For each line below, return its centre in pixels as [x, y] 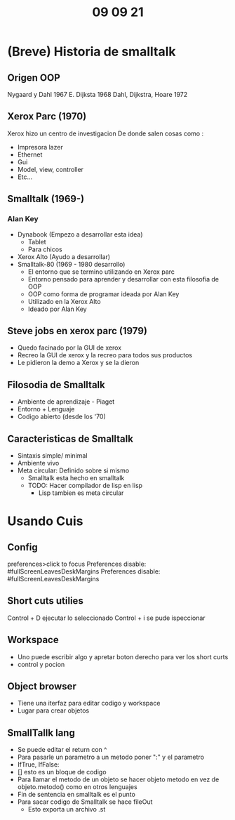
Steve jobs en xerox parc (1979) [77, 331]
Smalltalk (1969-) [46, 199]
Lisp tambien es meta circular [81, 493]
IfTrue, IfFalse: [38, 765]
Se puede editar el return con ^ [62, 750]
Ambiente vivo [38, 463]
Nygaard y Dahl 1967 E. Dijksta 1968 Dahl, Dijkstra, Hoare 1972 [98, 94]
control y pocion [41, 664]
